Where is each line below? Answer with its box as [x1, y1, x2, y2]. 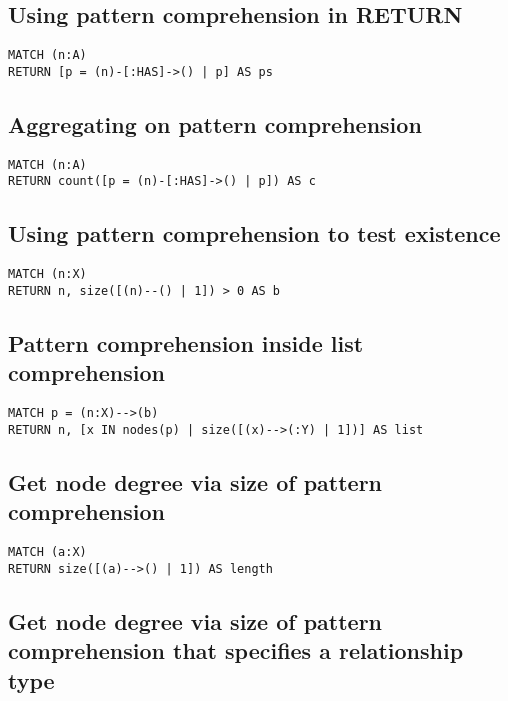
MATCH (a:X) [8, 545, 87, 560]
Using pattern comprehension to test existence [8, 218, 501, 249]
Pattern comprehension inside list [8, 327, 364, 358]
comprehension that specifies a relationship [8, 635, 464, 666]
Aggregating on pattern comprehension [8, 108, 422, 139]
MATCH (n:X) [8, 267, 87, 282]
